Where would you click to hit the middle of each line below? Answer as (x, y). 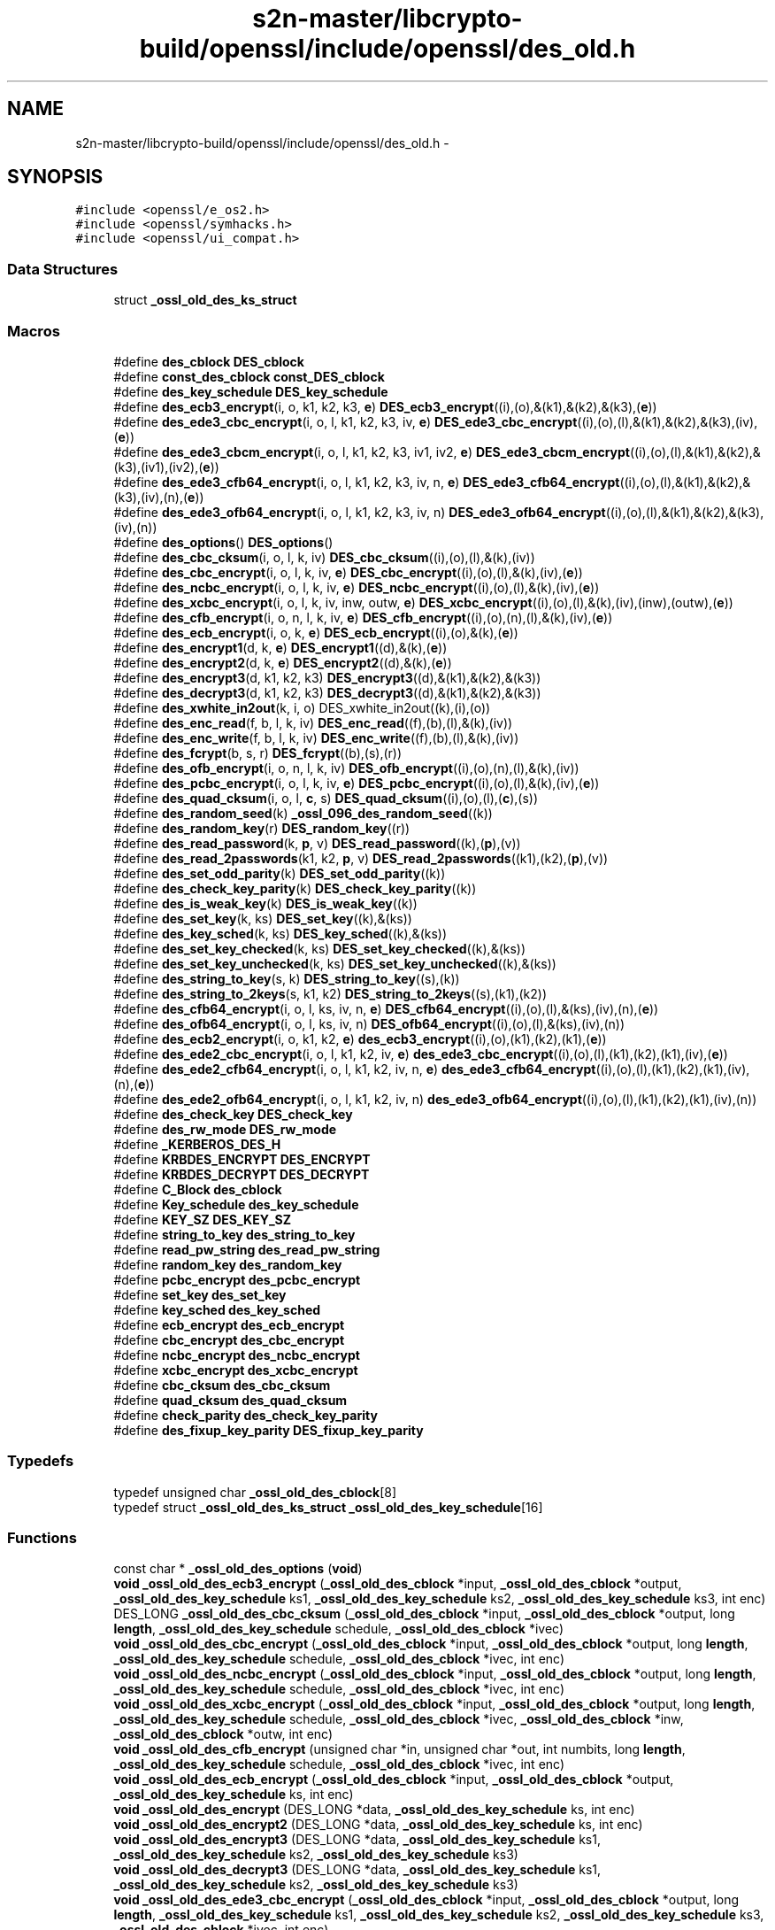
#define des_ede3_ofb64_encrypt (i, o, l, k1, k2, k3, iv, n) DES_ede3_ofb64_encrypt (360, 512)
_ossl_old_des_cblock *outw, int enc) (223, 1734)
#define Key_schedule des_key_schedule (236, 1204)
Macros (34, 331)
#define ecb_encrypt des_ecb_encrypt (229, 1324)
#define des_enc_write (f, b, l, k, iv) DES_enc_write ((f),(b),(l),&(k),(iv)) (316, 737)
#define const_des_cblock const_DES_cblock (249, 376)
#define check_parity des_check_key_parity (246, 1415)
